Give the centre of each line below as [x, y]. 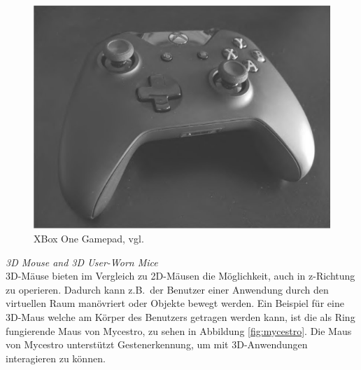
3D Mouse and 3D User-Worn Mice [82, 262]
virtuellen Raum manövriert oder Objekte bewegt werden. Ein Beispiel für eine [175, 303]
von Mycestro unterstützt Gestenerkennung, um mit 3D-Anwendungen [157, 344]
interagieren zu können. [56, 358]
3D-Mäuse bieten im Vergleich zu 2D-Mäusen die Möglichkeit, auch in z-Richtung [180, 276]
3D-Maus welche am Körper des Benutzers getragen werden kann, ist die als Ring [180, 316]
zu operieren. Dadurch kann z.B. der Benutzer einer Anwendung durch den [167, 289]
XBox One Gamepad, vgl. [89, 238]
